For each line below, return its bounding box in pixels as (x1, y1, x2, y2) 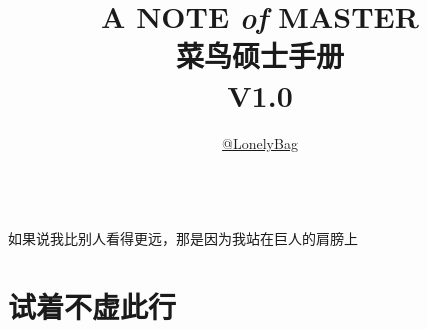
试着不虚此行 (8, 286, 177, 327)
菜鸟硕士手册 (175, 35, 344, 76)
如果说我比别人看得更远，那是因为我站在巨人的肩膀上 (8, 227, 358, 248)
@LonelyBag (222, 132, 298, 153)
